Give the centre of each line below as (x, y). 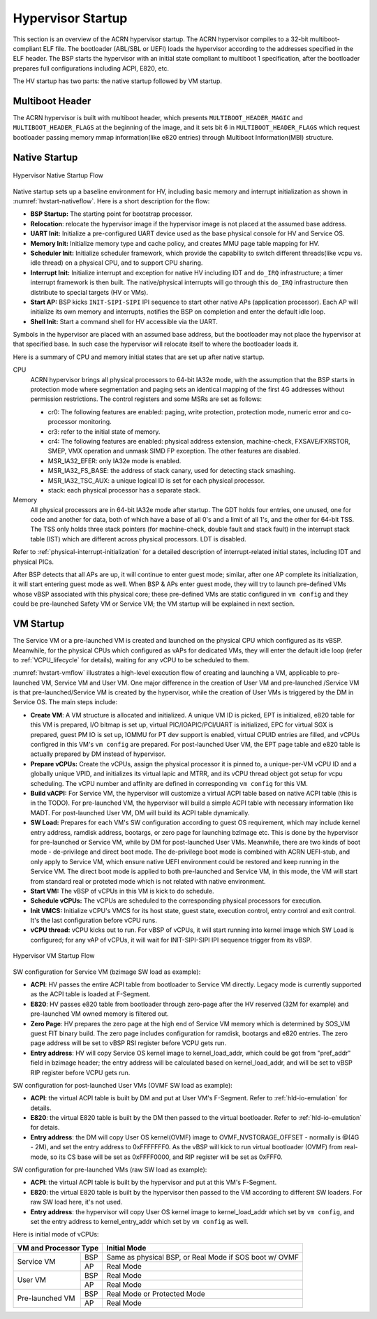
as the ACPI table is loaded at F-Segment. (90, 994)
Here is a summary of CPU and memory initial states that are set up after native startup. (139, 357)
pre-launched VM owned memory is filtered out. (99, 1014)
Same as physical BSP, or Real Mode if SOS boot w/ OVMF (203, 1257)
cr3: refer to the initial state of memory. (104, 431)
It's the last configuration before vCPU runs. (94, 920)
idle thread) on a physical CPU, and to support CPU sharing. (117, 263)
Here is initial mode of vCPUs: (56, 1234)
